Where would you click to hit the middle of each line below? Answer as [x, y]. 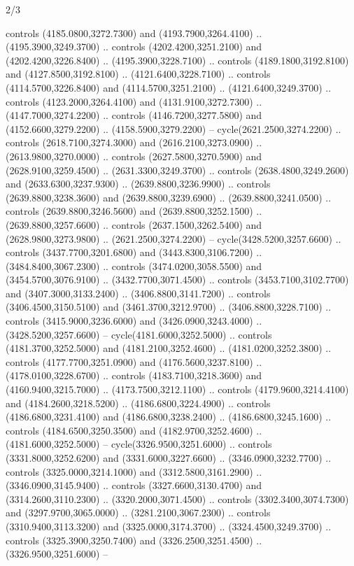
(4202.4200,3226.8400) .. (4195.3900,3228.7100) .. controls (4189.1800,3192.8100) [177, 60]
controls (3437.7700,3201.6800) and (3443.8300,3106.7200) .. [134, 252]
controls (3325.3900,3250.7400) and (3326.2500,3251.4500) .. [134, 540]
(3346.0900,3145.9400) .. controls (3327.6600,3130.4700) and [134, 485]
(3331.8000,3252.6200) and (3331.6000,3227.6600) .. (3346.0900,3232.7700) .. [169, 458]
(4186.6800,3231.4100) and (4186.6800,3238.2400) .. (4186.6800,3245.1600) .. [169, 417]
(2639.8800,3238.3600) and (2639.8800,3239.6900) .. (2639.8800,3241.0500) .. [169, 197]
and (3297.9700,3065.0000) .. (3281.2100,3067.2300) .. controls [138, 512]
